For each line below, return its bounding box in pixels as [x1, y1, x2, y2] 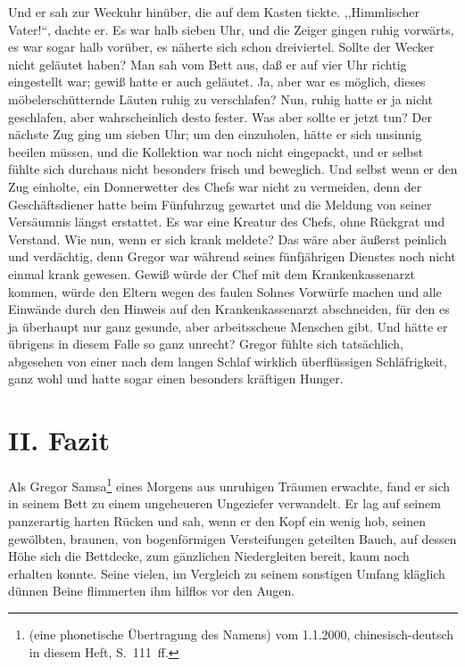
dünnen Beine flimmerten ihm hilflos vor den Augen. [8, 581, 295, 600]
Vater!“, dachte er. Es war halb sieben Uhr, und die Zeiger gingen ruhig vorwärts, [8, 20, 454, 38]
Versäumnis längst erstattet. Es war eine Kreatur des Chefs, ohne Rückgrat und [8, 212, 445, 231]
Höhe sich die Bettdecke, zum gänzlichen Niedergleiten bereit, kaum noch [8, 547, 410, 565]
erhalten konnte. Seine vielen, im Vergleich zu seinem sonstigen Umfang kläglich [8, 564, 445, 582]
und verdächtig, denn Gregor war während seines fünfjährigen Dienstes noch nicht [8, 247, 456, 266]
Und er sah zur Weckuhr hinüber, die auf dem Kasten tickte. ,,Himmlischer [8, 3, 419, 21]
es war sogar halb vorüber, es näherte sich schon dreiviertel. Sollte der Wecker [8, 37, 435, 56]
